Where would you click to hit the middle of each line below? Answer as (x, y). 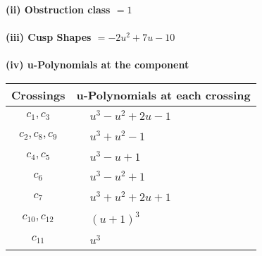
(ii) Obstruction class (58, 9)
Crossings (38, 95)
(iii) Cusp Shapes (49, 37)
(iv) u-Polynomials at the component (98, 65)
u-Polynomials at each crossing (163, 95)
